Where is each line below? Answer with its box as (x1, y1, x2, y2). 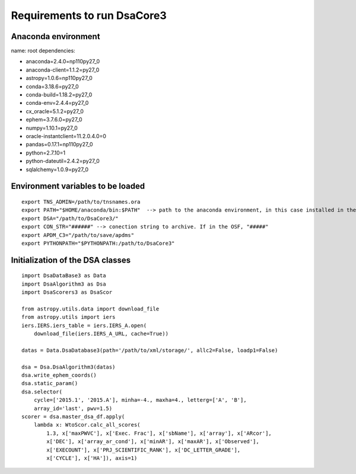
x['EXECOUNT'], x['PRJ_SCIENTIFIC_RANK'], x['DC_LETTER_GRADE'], (46, 446, 241, 453)
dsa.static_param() (21, 380, 78, 387)
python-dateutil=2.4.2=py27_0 (26, 158, 100, 165)
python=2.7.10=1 (26, 149, 66, 156)
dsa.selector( (21, 388, 62, 395)
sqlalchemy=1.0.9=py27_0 (26, 166, 89, 173)
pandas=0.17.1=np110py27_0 (26, 141, 93, 148)
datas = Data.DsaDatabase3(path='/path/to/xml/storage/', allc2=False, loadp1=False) (21, 347, 278, 354)
